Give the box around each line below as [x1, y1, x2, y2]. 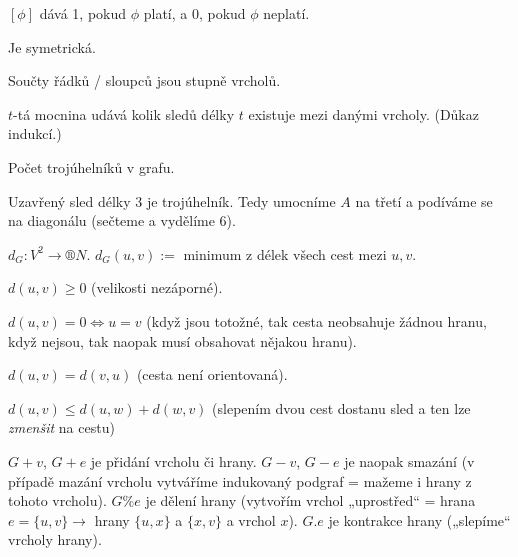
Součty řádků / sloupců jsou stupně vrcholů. [8, 70, 281, 91]
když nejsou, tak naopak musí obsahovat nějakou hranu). [8, 330, 357, 351]
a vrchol [226, 509, 276, 530]
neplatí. [263, 3, 310, 23]
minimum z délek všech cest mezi [183, 243, 387, 264]
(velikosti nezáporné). [91, 277, 223, 298]
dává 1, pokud [39, 3, 127, 23]
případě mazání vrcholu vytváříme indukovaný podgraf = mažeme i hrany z [8, 470, 472, 491]
